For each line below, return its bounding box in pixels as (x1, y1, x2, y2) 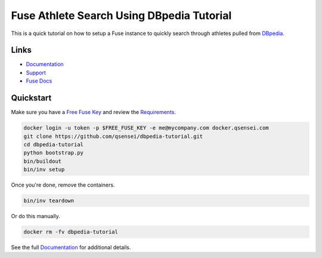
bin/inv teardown (23, 197, 75, 204)
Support (26, 69, 46, 76)
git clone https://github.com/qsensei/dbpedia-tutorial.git (23, 133, 203, 140)
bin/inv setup (23, 166, 65, 173)
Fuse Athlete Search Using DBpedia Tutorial (11, 9, 232, 22)
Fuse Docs (26, 77, 52, 84)
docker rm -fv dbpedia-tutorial (23, 229, 119, 235)
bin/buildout (23, 158, 62, 165)
